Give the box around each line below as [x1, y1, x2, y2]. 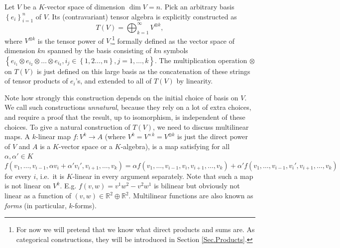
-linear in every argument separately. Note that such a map [72, 170, 253, 181]
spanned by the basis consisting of [47, 45, 152, 55]
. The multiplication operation [155, 55, 247, 65]
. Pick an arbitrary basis [160, 1, 234, 11]
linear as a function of [4, 190, 71, 201]
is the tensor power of [37, 35, 104, 46]
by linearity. [176, 76, 213, 86]
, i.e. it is [36, 170, 65, 181]
